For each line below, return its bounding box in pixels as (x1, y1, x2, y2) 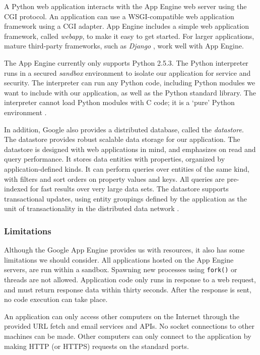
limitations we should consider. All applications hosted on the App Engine (4, 254, 234, 265)
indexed (4, 183, 28, 194)
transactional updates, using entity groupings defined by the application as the (4, 193, 247, 204)
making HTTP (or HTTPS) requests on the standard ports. (4, 340, 189, 351)
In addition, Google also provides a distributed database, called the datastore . (4, 124, 244, 134)
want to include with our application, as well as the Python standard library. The (4, 87, 256, 97)
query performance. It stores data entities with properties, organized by (4, 154, 225, 164)
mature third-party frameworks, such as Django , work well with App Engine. (4, 40, 244, 51)
